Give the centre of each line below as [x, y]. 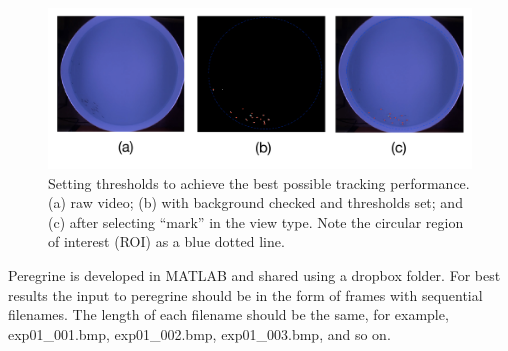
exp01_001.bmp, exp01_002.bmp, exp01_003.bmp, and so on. [199, 333]
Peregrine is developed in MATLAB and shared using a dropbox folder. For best [254, 275]
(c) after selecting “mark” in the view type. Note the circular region [256, 221]
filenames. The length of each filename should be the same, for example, [228, 314]
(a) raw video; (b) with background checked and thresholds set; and [255, 202]
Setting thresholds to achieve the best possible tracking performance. [259, 182]
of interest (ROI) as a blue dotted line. [166, 241]
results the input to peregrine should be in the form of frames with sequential [245, 294]
